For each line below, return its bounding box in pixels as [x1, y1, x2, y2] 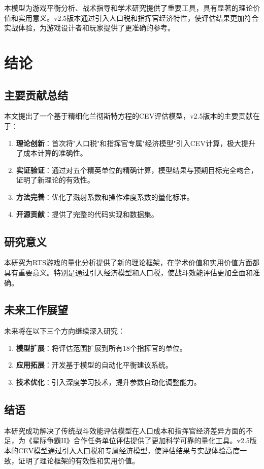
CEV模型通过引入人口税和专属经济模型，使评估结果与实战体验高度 [18, 445, 240, 456]
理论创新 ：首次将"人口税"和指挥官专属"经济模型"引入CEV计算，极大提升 [16, 137, 255, 148]
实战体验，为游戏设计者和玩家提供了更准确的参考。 [4, 22, 175, 33]
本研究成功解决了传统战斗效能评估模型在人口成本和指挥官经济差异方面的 [4, 425, 246, 436]
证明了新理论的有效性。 [16, 174, 94, 185]
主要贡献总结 [4, 87, 68, 102]
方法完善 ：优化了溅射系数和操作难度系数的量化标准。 [16, 191, 194, 202]
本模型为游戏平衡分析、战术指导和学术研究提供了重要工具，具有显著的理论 [4, 3, 253, 13]
